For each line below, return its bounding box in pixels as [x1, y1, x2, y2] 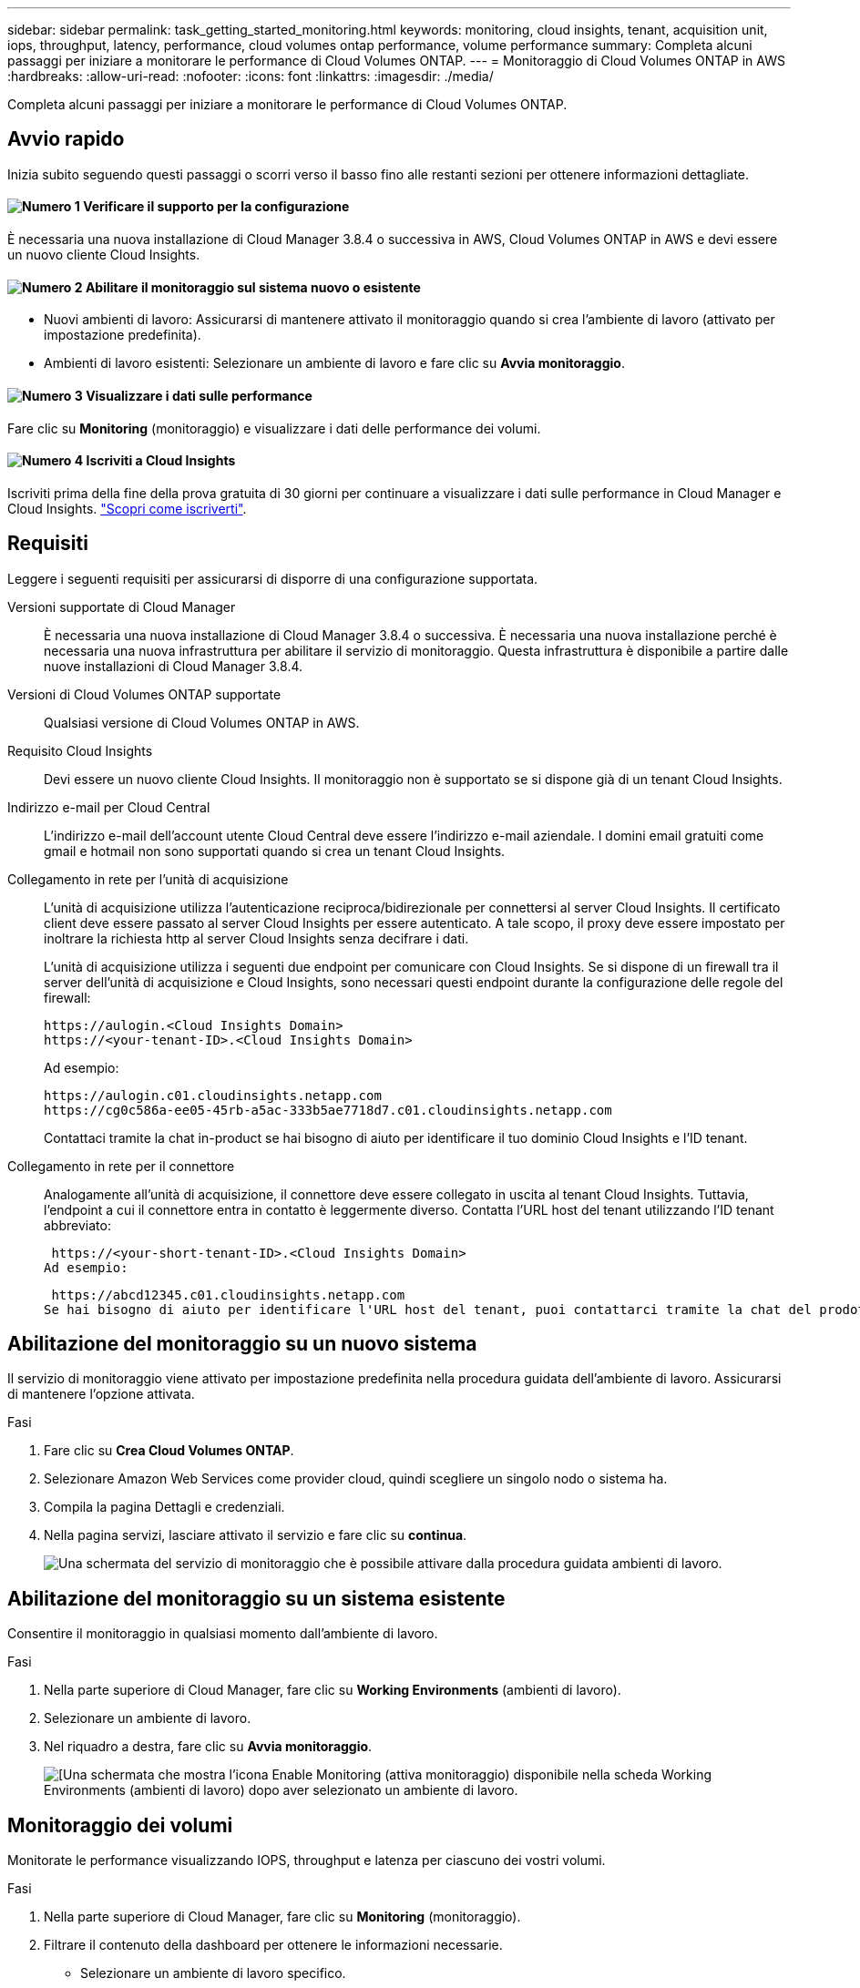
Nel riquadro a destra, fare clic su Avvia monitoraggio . [44, 1738, 373, 1755]
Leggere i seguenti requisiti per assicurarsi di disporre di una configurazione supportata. [7, 570, 538, 586]
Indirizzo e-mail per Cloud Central [7, 799, 210, 815]
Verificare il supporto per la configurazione [83, 199, 350, 215]
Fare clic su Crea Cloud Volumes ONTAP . [44, 1443, 294, 1459]
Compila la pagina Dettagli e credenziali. [44, 1499, 285, 1515]
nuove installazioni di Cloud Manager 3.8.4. [44, 658, 303, 674]
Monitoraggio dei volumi [7, 1813, 233, 1837]
